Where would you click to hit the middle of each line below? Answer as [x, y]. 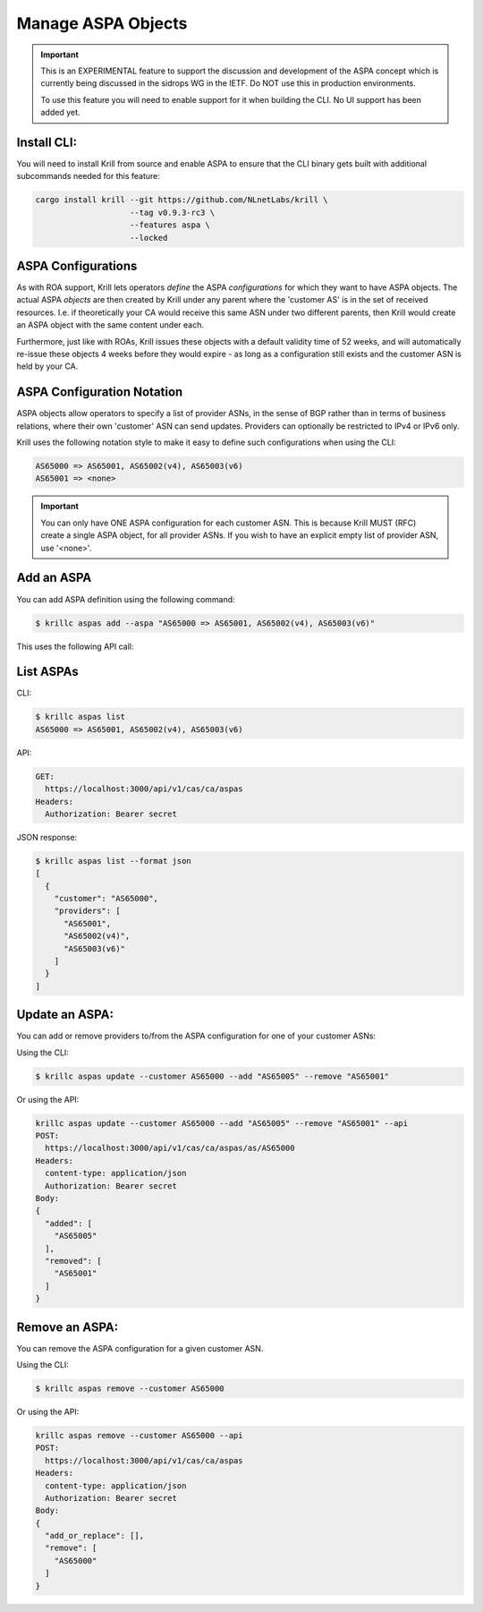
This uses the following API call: [75, 646]
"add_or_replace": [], [95, 1536]
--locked [149, 238]
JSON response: [47, 837]
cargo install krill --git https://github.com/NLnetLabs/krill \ [182, 200]
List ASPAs [48, 672]
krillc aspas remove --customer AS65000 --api [139, 1435]
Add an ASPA [54, 578]
